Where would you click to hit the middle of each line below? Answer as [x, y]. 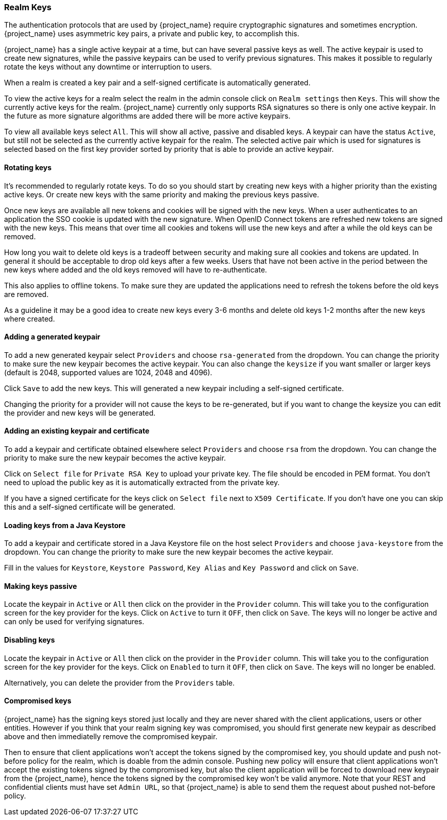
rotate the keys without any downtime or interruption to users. [108, 67]
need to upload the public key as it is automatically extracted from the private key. [142, 483]
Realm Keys [28, 7]
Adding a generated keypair [52, 337]
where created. [30, 318]
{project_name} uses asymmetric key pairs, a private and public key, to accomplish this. [152, 34]
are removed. [26, 294]
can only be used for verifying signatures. [74, 622]
